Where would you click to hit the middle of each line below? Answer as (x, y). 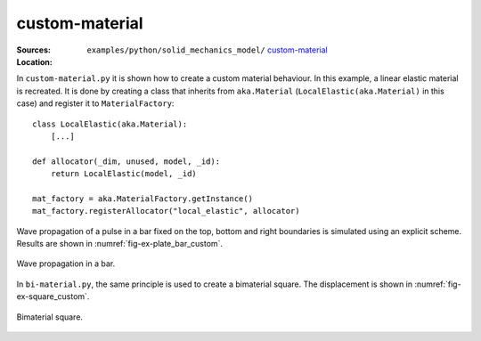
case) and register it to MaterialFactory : (95, 103)
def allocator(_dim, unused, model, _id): (126, 161)
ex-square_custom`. (53, 296)
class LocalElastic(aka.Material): (110, 124)
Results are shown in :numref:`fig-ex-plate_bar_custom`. (119, 244)
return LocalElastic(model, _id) (124, 174)
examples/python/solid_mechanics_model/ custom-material (208, 50)
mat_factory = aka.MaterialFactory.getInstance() (143, 199)
